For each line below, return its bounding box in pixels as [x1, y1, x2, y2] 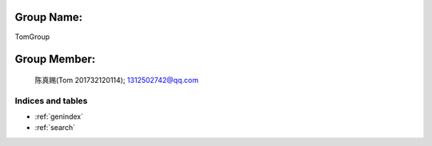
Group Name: [14, 10, 83, 24]
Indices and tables [14, 95, 88, 106]
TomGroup [14, 32, 50, 41]
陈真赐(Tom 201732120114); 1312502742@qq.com [34, 75, 199, 85]
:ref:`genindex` [34, 112, 84, 121]
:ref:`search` [34, 123, 76, 132]
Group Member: [14, 53, 96, 66]
